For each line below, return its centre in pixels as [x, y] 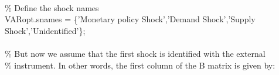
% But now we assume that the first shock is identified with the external [135, 53]
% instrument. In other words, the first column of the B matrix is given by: [140, 65]
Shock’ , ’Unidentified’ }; [45, 30]
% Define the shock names [52, 7]
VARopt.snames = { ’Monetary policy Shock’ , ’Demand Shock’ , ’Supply [130, 19]
